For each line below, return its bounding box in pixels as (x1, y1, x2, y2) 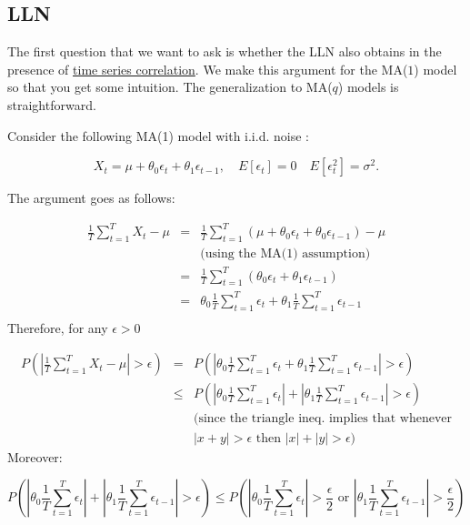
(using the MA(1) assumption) (200, 247, 371, 261)
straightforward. (7, 95, 96, 114)
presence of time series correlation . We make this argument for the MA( (7, 59, 408, 78)
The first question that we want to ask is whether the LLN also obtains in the (7, 42, 442, 61)
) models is (337, 77, 399, 96)
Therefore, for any (7, 318, 108, 337)
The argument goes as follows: (7, 188, 175, 207)
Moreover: (7, 447, 63, 466)
